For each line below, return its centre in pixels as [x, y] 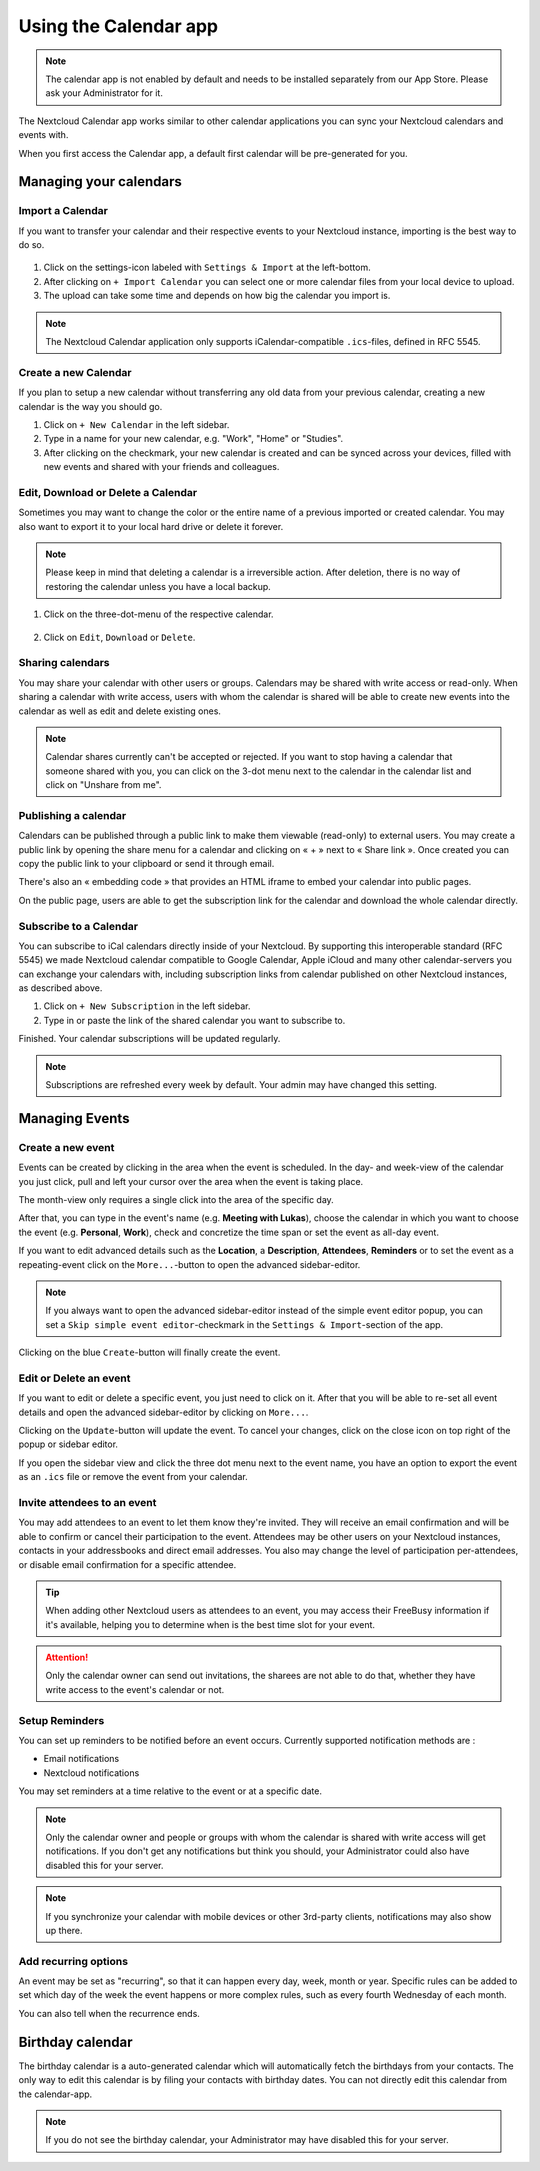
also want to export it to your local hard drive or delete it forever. [151, 526]
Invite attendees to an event [87, 1502]
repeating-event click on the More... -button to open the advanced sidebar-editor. [189, 1264]
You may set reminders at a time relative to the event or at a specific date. [170, 1791]
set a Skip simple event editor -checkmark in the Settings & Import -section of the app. [244, 1324]
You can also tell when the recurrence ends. [109, 2013]
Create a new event [66, 1147]
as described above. [60, 988]
